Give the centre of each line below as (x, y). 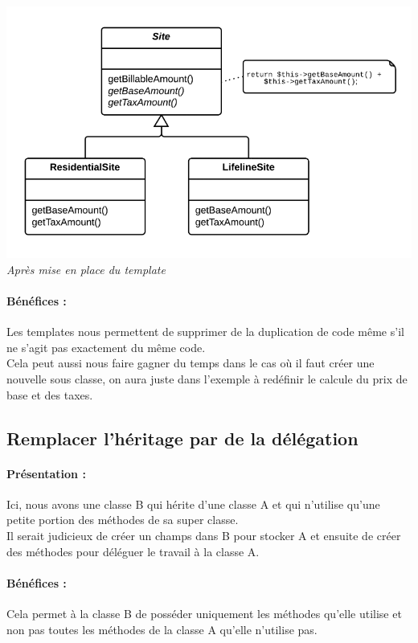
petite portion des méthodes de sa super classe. (123, 520)
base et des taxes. (50, 394)
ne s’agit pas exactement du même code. (106, 347)
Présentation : (46, 473)
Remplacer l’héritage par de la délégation (182, 438)
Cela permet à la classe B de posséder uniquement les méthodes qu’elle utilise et (204, 613)
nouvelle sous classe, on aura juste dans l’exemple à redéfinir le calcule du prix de (207, 379)
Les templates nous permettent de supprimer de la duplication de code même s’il (205, 332)
